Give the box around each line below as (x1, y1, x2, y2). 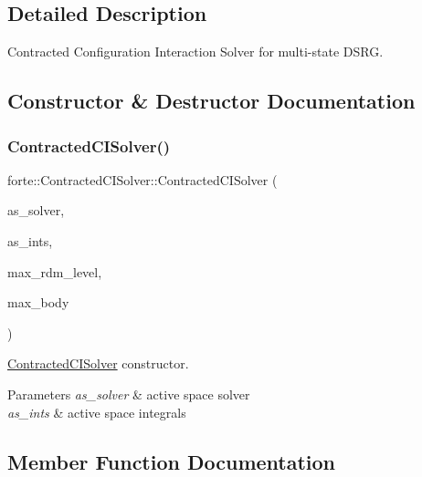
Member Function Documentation (7, 447, 336, 475)
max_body (7, 293, 69, 312)
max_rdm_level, (7, 262, 102, 281)
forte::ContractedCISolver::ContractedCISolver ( (7, 170, 278, 189)
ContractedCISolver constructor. (7, 354, 189, 373)
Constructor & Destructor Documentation (7, 87, 416, 115)
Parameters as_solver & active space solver (7, 384, 250, 403)
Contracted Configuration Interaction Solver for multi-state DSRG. (7, 42, 384, 61)
